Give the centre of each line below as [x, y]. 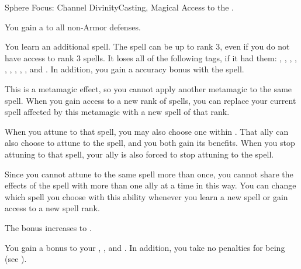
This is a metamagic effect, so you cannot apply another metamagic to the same [148, 88]
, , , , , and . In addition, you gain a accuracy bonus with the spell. [124, 69]
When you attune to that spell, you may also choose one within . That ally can [147, 131]
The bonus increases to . [48, 227]
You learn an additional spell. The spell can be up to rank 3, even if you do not [147, 46]
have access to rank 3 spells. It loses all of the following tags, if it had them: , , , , [151, 57]
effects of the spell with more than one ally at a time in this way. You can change [150, 185]
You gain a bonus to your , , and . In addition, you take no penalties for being [145, 247]
